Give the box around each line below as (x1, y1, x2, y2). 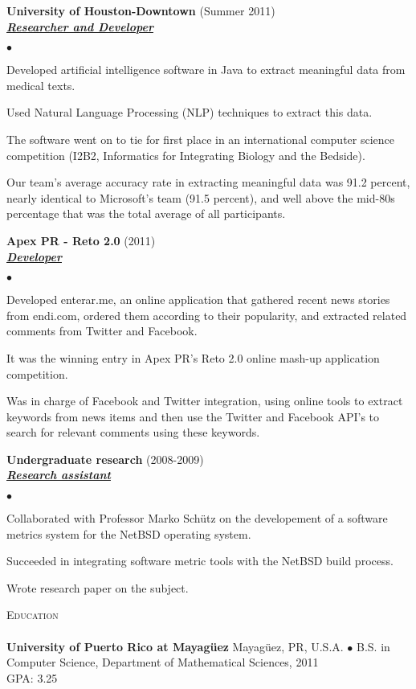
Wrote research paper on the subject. (6, 579, 189, 596)
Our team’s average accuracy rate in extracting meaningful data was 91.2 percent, (6, 174, 410, 191)
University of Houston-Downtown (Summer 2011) (6, 2, 275, 18)
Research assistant (6, 466, 111, 483)
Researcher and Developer (6, 18, 153, 35)
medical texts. (6, 76, 75, 93)
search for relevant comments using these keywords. (6, 424, 260, 441)
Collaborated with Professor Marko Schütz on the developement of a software (6, 510, 388, 527)
